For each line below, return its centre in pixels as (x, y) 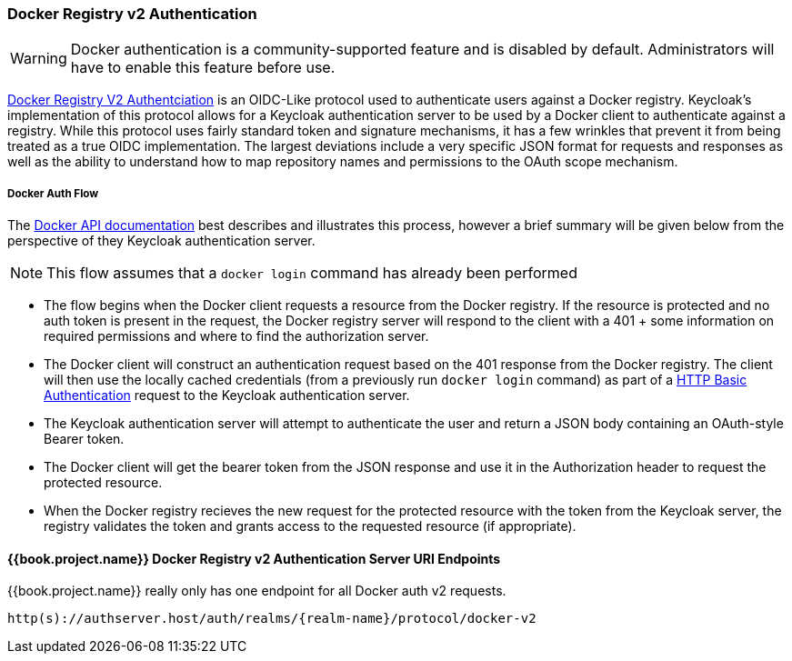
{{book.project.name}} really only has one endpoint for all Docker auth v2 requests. (257, 591)
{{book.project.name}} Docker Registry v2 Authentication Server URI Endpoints (254, 558)
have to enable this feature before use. (203, 68)
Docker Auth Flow (53, 193)
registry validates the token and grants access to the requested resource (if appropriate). (310, 526)
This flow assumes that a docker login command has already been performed (312, 273)
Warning (39, 59)
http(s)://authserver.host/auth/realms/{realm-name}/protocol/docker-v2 (272, 619)
